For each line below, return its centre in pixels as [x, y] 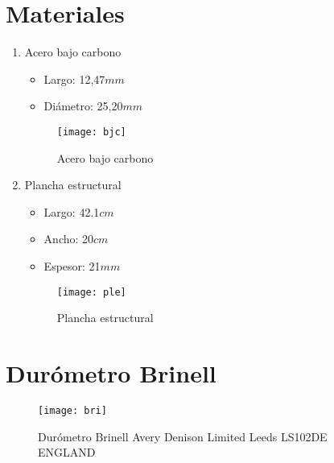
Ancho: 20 [69, 239]
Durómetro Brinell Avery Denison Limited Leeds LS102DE [183, 436]
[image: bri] [72, 410]
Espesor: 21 [72, 265]
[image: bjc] [91, 132]
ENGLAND [67, 452]
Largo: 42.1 [72, 211]
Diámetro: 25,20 [83, 106]
